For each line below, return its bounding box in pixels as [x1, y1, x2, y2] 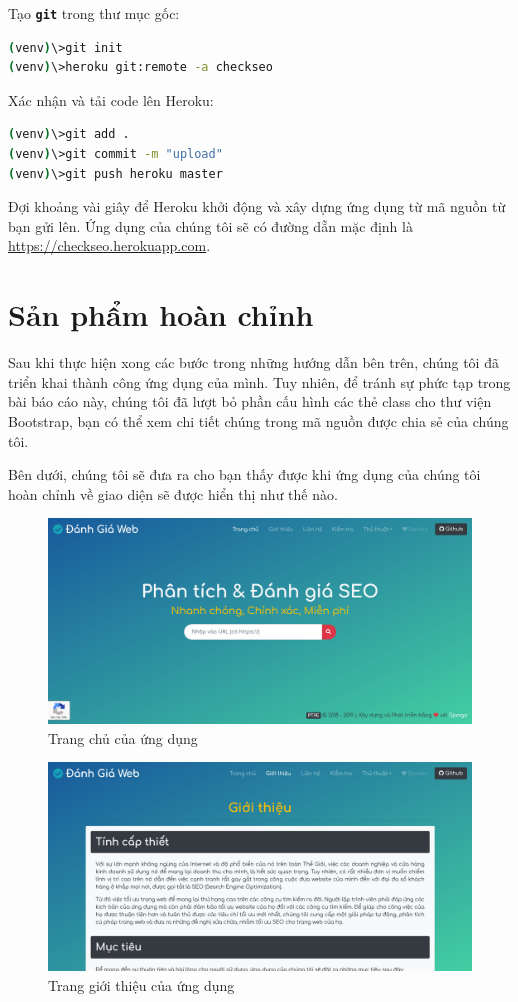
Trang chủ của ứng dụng [48, 727, 198, 748]
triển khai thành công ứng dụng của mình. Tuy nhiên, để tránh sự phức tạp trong [8, 371, 511, 392]
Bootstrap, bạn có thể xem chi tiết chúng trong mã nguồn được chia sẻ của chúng [8, 410, 509, 431]
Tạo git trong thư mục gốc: [8, 3, 180, 23]
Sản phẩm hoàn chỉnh [8, 294, 314, 335]
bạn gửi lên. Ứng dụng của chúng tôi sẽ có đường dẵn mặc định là [8, 215, 413, 236]
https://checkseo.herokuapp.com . [8, 235, 211, 256]
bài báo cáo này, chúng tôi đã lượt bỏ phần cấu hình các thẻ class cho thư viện [8, 391, 492, 412]
